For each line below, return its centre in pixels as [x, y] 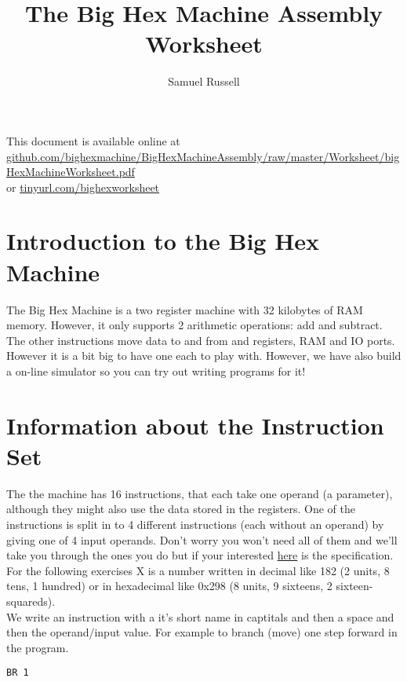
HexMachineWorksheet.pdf [71, 172]
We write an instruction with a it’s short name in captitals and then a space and [200, 616]
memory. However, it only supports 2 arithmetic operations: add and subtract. [194, 325]
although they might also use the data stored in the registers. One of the [181, 509]
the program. [38, 647]
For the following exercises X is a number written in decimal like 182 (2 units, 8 [198, 570]
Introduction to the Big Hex [163, 241]
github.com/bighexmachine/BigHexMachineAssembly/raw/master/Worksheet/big [203, 156]
